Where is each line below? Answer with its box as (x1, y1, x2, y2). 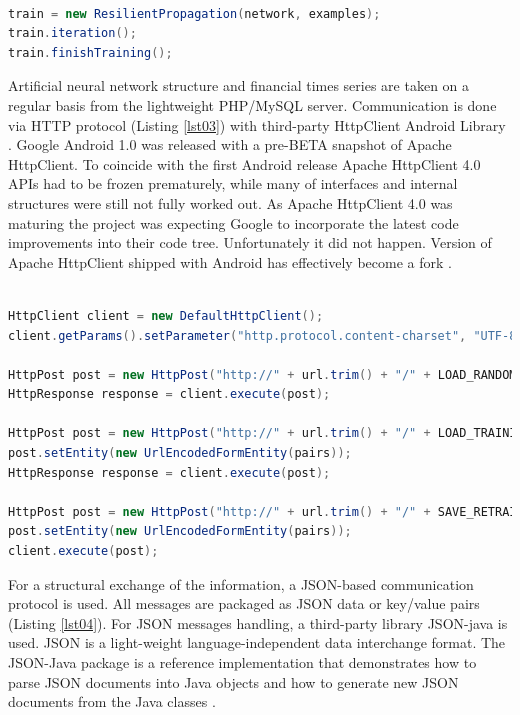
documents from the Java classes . (8, 691, 216, 712)
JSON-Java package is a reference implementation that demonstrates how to (8, 652, 477, 672)
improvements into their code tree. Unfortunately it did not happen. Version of (8, 232, 492, 253)
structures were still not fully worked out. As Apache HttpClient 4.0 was (8, 192, 453, 213)
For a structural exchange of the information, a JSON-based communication (8, 573, 474, 594)
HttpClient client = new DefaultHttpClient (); (8, 308, 324, 323)
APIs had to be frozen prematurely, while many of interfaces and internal (8, 173, 458, 194)
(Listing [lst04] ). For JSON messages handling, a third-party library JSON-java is (8, 612, 508, 633)
